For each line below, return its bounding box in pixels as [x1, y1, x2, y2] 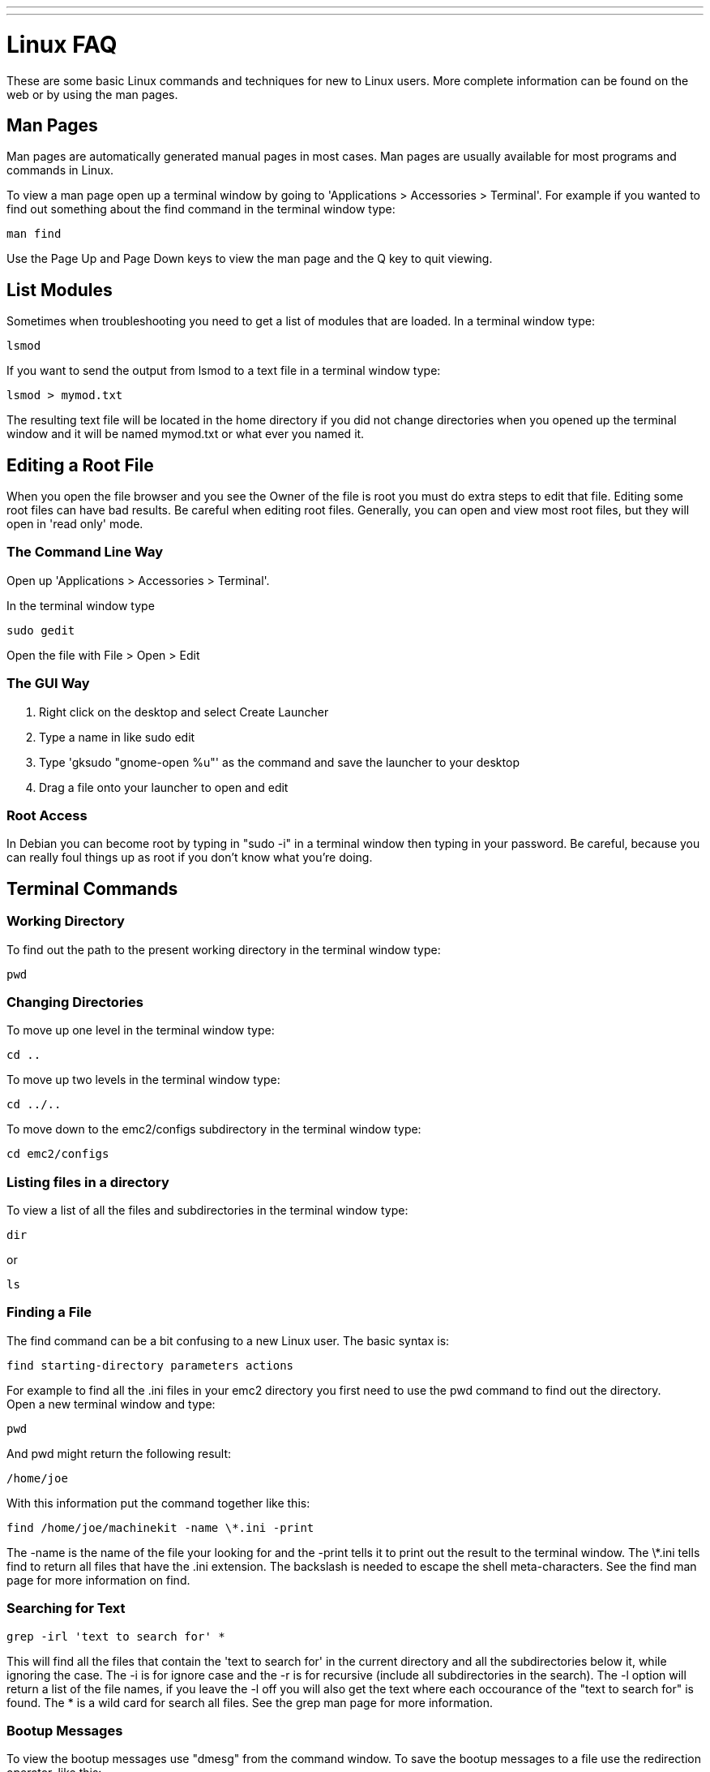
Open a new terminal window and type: [6, 1396, 216, 1411]
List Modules [6, 279, 113, 300]
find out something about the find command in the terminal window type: [6, 202, 396, 217]
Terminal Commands [6, 878, 178, 899]
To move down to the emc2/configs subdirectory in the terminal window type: [6, 1122, 421, 1137]
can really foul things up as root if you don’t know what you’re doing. [6, 850, 373, 865]
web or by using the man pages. [6, 87, 178, 101]
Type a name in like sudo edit [39, 729, 195, 744]
